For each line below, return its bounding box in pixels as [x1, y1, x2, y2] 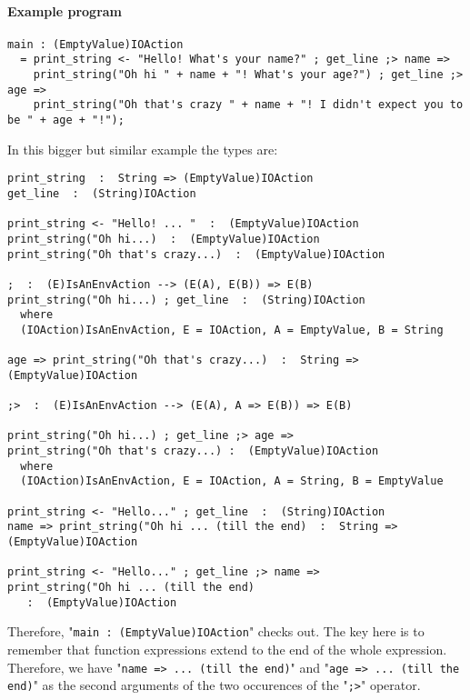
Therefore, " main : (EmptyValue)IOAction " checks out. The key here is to [7, 622, 425, 641]
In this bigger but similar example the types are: [7, 139, 278, 158]
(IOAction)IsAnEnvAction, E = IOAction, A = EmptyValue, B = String [20, 323, 444, 336]
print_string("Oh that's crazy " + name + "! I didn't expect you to [33, 98, 464, 112]
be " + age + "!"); [7, 114, 125, 127]
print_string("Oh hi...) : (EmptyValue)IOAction [7, 232, 320, 245]
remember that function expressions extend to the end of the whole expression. [7, 640, 447, 659]
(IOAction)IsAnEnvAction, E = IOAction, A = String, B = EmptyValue [20, 475, 444, 488]
